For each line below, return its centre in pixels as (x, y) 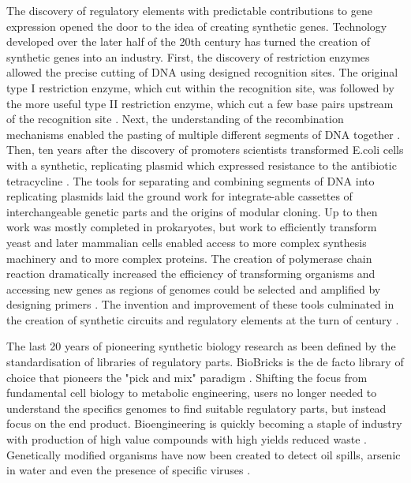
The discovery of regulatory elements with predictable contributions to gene (189, 10)
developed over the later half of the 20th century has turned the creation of (189, 41)
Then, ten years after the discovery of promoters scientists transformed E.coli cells (205, 150)
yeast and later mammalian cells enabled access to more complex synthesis (187, 242)
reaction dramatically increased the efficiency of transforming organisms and (191, 273)
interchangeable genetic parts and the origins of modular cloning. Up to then (192, 211)
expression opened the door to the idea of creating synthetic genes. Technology (197, 26)
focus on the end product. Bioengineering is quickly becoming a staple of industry (204, 423)
